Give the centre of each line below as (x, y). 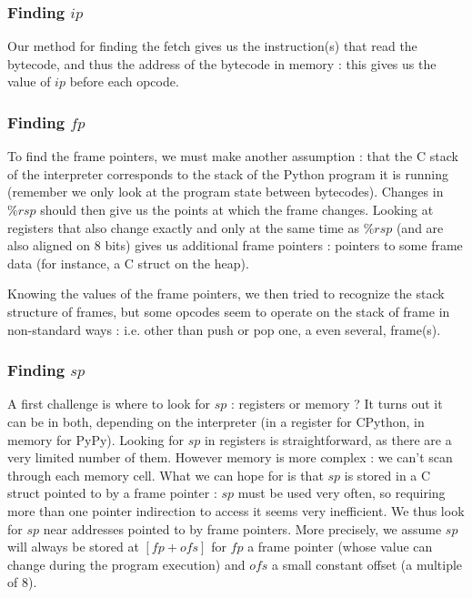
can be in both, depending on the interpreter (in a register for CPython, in (216, 421)
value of (29, 81)
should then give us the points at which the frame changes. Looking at (237, 209)
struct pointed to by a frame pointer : (112, 493)
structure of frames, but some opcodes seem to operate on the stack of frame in (229, 311)
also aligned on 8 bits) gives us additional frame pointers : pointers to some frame (235, 245)
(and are (420, 227)
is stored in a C (387, 475)
